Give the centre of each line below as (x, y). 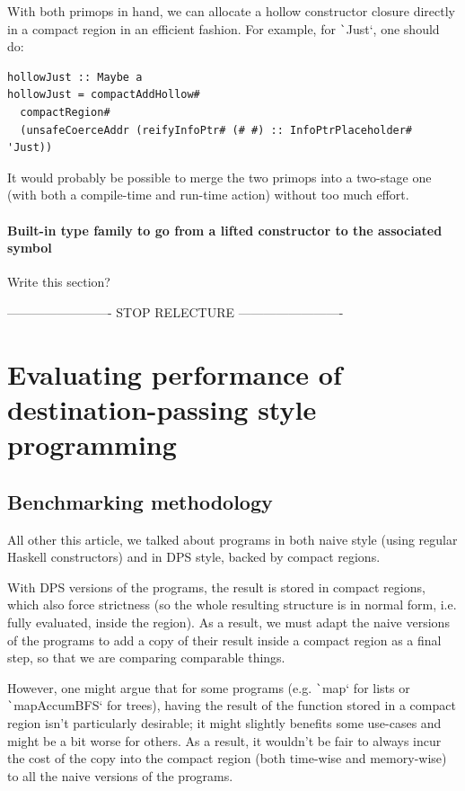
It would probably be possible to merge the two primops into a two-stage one (219, 177)
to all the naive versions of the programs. (120, 775)
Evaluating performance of (175, 373)
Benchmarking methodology (140, 501)
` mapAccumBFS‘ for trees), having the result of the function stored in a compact (232, 705)
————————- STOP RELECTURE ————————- (175, 311)
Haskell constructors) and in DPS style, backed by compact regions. (194, 557)
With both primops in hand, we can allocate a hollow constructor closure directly (231, 11)
